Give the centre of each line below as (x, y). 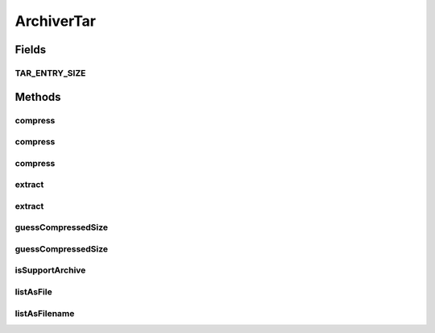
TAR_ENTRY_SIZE (50, 73)
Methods (38, 97)
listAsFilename (45, 313)
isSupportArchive (50, 270)
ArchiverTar (56, 21)
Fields (31, 50)
